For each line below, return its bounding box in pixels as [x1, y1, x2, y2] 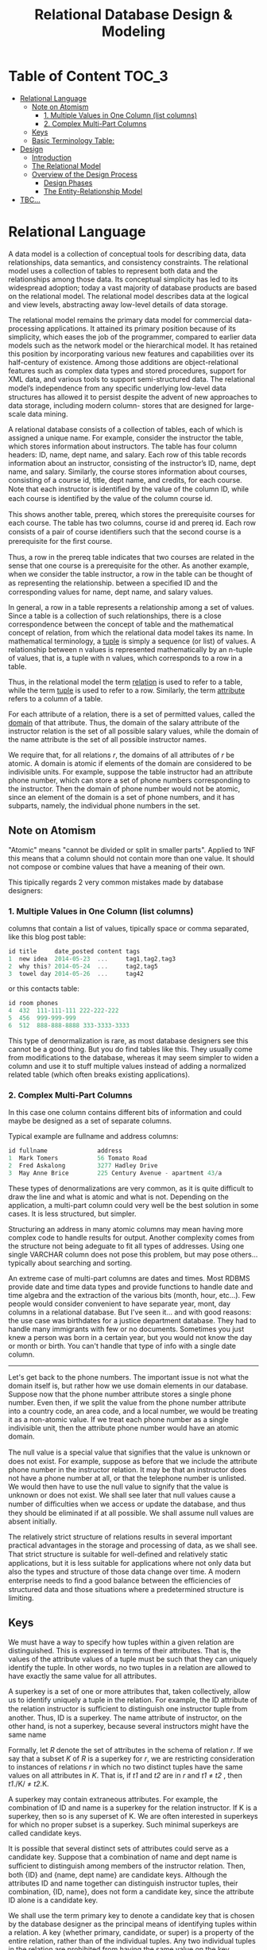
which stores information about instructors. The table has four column [8, 441, 238, 451]
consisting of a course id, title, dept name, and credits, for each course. [8, 475, 242, 484]
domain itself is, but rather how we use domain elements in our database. [8, 1381, 249, 1390]
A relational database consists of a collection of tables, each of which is [8, 424, 244, 434]
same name [8, 1730, 47, 1739]
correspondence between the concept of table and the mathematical [8, 619, 234, 629]
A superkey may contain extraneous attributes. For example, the [8, 1794, 219, 1804]
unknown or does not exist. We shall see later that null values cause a [8, 1490, 236, 1500]
